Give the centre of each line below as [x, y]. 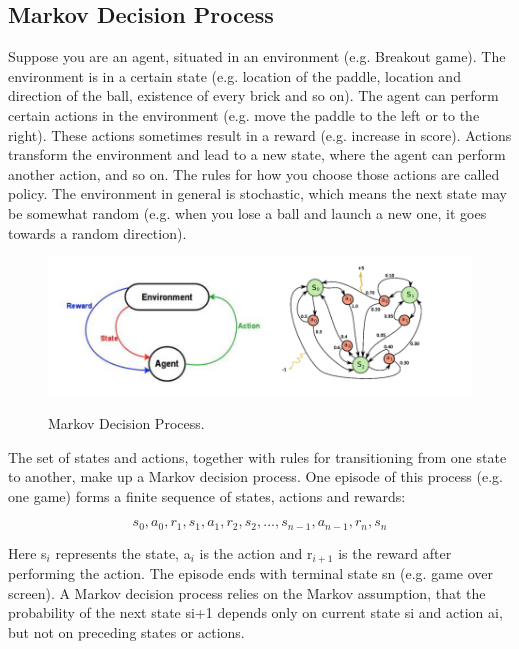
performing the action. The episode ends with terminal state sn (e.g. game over [250, 573]
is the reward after [395, 552]
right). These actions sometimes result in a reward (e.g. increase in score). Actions [260, 134]
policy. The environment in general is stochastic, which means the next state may [257, 193]
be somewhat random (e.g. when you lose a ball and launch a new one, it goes [247, 212]
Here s [27, 552]
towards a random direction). [97, 232]
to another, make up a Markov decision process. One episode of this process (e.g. [255, 476]
